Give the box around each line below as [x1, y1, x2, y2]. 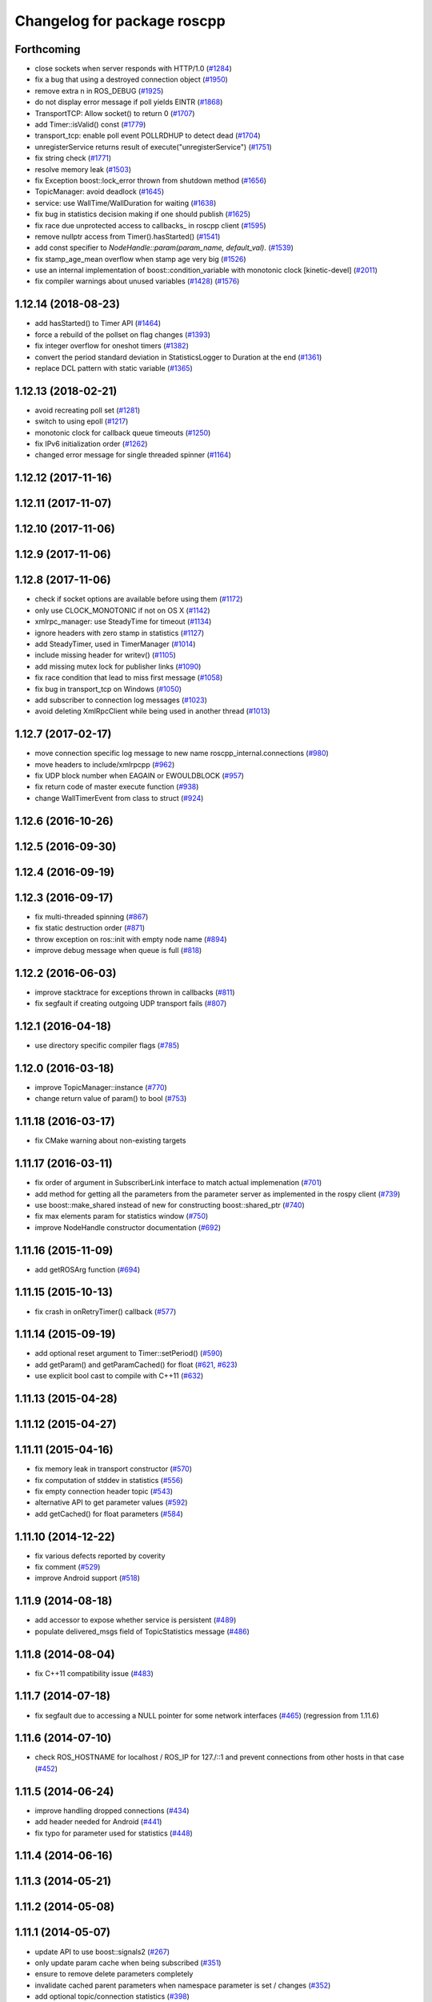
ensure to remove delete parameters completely [34, 1969, 194, 1979]
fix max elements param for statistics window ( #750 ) [34, 1212, 209, 1221]
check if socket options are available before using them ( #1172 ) [34, 594, 243, 604]
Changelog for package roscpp [14, 12, 226, 30]
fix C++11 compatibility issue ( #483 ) [34, 1668, 154, 1678]
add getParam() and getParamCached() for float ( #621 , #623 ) [34, 1360, 238, 1369]
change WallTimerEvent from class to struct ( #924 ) [34, 793, 204, 802]
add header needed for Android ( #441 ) [34, 1817, 162, 1827]
